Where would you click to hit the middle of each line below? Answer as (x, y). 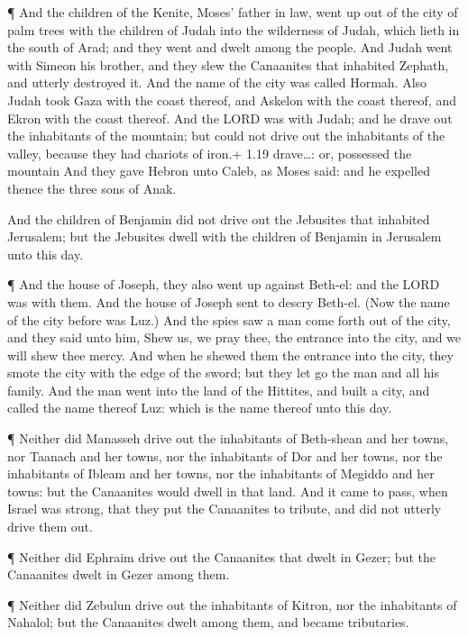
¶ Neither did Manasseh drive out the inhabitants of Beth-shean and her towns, (228, 438)
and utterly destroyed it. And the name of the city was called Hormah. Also (217, 82)
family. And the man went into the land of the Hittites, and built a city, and (219, 390)
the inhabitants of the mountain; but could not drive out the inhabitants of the (226, 136)
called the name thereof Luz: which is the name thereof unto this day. (200, 408)
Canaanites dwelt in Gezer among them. (119, 574)
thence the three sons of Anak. (92, 188)
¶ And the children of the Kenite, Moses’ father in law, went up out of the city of (233, 12)
